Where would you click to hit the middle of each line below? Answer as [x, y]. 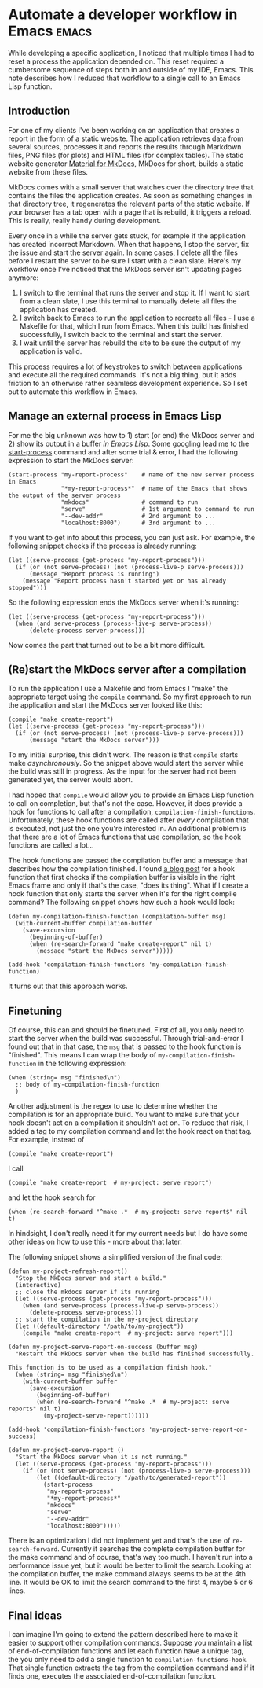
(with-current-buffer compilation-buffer [84, 924]
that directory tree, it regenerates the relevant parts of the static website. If [129, 204]
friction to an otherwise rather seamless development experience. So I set [128, 383]
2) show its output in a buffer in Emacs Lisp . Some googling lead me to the [129, 443]
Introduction [39, 111]
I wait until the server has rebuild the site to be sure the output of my [130, 343]
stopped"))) [27, 587]
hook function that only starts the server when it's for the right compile [122, 894]
